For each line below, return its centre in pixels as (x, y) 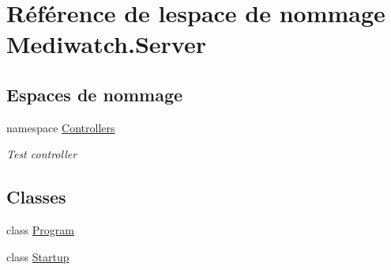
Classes (36, 197)
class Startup (38, 256)
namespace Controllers (61, 127)
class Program (40, 230)
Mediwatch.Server (106, 44)
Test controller (42, 154)
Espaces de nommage (95, 94)
